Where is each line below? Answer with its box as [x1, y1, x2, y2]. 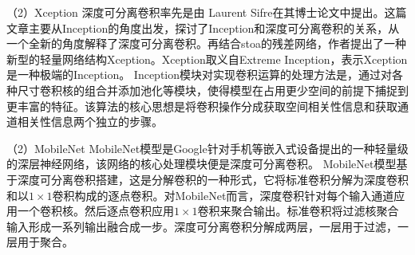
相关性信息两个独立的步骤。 [17, 113, 163, 130]
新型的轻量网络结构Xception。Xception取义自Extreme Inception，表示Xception [6, 50, 408, 67]
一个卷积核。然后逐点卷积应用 [17, 202, 174, 219]
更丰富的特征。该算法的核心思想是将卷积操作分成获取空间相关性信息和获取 [6, 97, 397, 114]
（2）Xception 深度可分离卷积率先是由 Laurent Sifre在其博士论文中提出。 [6, 4, 385, 20]
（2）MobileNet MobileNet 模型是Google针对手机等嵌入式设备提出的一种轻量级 [6, 139, 409, 156]
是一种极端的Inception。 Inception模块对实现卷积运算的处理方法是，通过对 [6, 66, 393, 83]
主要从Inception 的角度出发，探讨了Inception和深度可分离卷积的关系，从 [28, 19, 400, 36]
